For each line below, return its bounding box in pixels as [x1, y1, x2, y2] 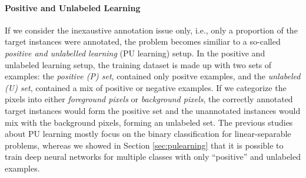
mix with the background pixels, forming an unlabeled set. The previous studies [5, 116, 293, 128]
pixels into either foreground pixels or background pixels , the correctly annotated [5, 93, 293, 105]
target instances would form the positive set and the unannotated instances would [5, 104, 301, 116]
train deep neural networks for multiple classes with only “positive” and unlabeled [5, 150, 301, 163]
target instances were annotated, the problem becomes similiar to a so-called [5, 35, 281, 48]
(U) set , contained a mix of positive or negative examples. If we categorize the [5, 81, 287, 93]
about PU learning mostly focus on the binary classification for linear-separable [5, 127, 291, 140]
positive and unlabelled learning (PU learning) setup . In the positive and [5, 46, 265, 59]
